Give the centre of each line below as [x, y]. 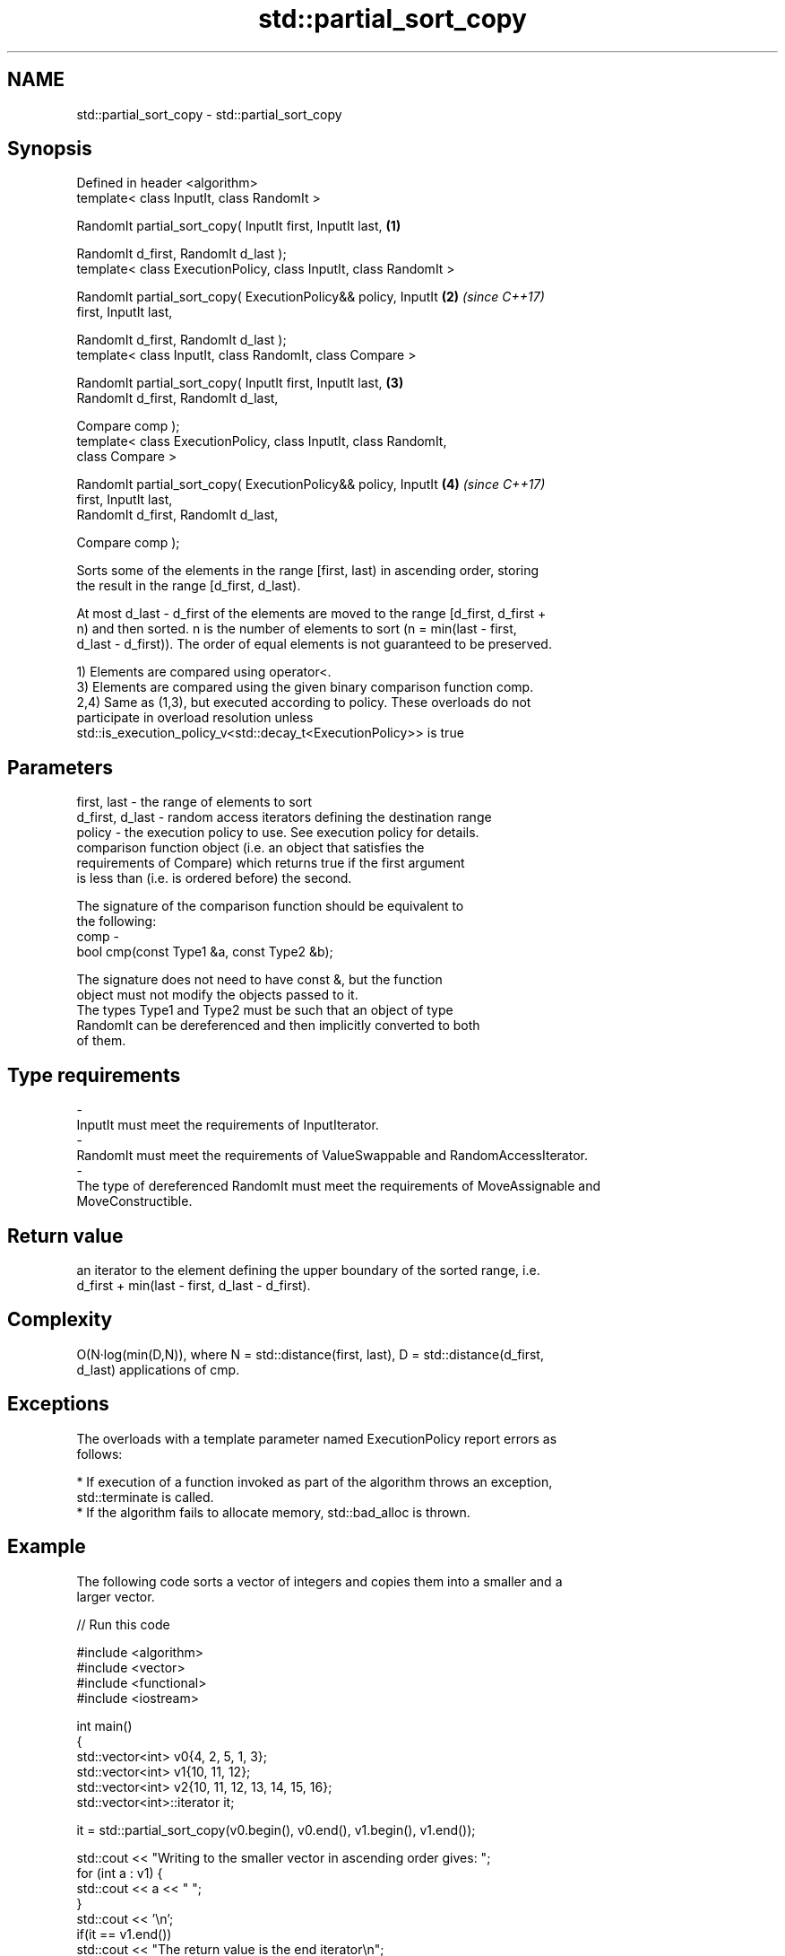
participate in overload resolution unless [195, 718]
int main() [104, 1725]
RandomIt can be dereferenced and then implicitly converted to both [278, 1026]
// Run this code [123, 1624]
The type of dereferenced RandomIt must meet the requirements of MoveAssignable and [339, 1186]
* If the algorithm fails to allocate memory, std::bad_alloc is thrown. [273, 1512]
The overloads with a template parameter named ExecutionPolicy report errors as [317, 1438]
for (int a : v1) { [120, 1873]
